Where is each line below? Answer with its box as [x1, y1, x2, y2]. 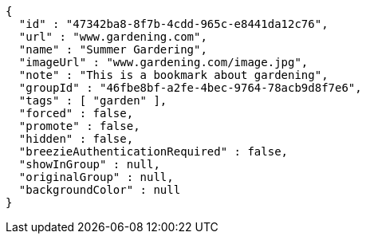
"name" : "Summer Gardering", [18, 43, 207, 56]
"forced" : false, [18, 107, 134, 120]
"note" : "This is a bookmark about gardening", [18, 69, 329, 81]
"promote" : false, [18, 120, 140, 132]
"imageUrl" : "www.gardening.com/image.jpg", [18, 56, 309, 69]
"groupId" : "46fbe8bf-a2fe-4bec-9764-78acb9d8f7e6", [18, 81, 362, 94]
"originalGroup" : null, [18, 171, 174, 183]
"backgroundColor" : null [18, 183, 181, 196]
